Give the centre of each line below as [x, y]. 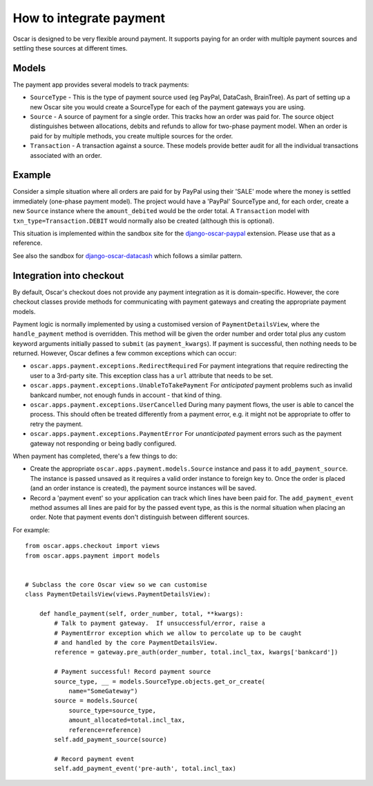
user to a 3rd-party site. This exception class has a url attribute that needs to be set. [151, 375]
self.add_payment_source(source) [111, 739]
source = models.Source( [96, 701]
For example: [31, 530]
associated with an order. [66, 155]
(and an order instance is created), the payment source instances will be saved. [143, 488]
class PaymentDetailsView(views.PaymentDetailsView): [118, 594]
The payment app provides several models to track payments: [101, 84]
